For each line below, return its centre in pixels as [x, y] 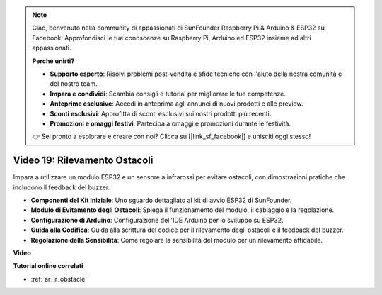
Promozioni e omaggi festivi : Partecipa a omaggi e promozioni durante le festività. [170, 123]
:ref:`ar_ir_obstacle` [59, 279]
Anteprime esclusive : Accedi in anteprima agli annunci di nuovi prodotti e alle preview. [176, 104]
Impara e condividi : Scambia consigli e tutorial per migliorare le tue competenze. [168, 94]
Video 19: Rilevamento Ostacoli [83, 161]
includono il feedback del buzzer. [62, 187]
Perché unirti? [53, 61]
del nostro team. [74, 84]
